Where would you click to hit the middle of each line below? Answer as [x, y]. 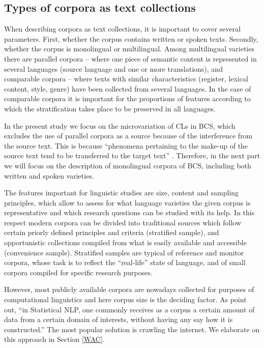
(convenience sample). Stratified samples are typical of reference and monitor [124, 252]
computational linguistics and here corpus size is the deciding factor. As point [125, 299]
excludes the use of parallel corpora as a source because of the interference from [128, 136]
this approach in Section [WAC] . [54, 339]
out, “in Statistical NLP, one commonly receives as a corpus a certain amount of [129, 309]
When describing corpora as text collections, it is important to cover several [122, 29]
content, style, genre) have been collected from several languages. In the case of [128, 88]
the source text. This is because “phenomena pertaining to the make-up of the [126, 145]
